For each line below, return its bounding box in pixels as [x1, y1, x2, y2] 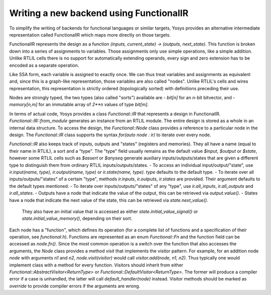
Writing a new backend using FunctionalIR [9, 8, 189, 19]
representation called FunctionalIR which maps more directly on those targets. [9, 32, 171, 38]
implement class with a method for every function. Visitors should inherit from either [9, 262, 183, 268]
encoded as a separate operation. [9, 62, 79, 68]
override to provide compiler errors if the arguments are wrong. [9, 283, 141, 289]
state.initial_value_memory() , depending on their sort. [22, 215, 132, 221]
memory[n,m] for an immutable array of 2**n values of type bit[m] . [9, 102, 149, 108]
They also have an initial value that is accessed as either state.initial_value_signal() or [22, 208, 198, 214]
